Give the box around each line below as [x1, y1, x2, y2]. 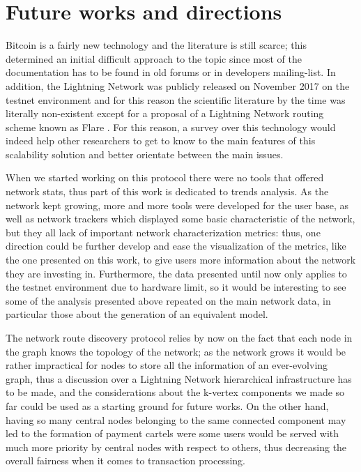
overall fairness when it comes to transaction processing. [6, 453, 245, 468]
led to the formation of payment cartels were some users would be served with [6, 426, 339, 441]
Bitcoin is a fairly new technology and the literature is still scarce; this [6, 38, 307, 52]
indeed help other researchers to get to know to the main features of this [6, 133, 316, 148]
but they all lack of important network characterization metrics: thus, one [6, 224, 321, 239]
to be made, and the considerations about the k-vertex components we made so [6, 385, 345, 399]
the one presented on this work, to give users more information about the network [6, 252, 356, 267]
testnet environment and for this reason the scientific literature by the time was [6, 92, 346, 107]
